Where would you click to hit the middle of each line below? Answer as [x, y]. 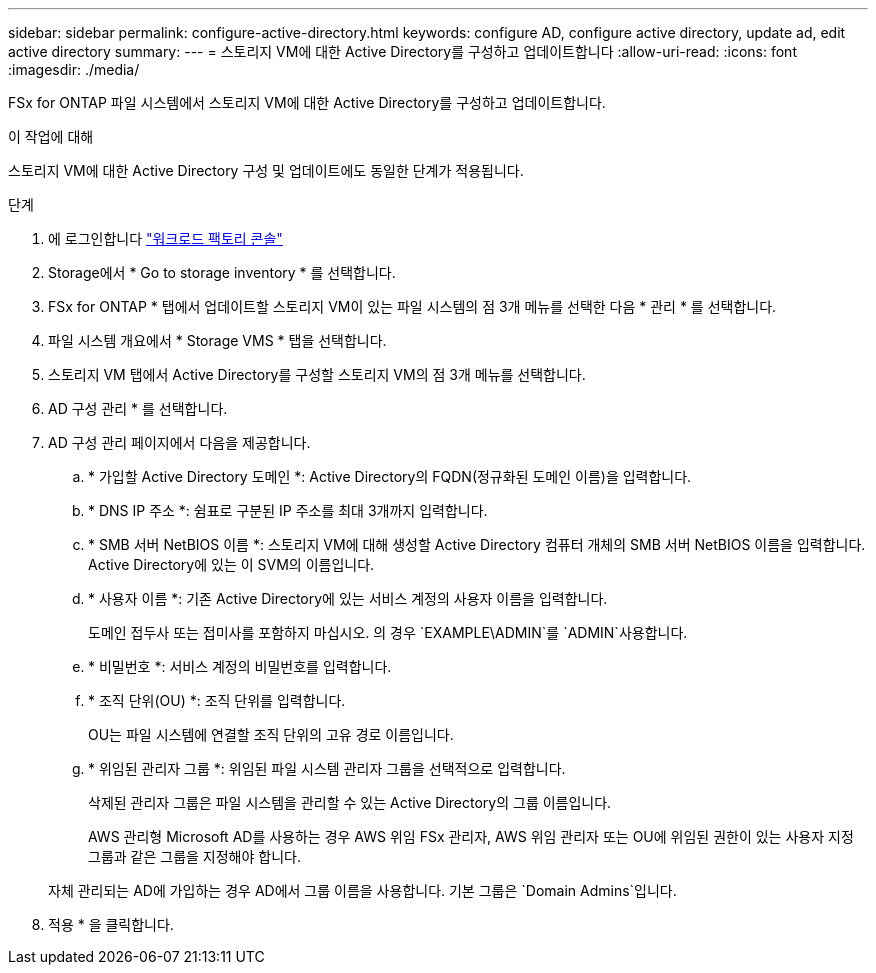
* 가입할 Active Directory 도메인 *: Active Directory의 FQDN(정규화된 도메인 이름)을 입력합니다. [390, 476]
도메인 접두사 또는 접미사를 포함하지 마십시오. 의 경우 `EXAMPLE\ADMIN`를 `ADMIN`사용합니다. [388, 632]
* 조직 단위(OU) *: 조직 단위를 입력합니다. [217, 700]
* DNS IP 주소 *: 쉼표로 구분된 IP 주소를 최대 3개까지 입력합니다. [288, 510]
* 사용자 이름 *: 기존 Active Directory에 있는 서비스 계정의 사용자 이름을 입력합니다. [348, 598]
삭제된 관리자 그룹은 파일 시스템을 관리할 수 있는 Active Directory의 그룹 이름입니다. [350, 802]
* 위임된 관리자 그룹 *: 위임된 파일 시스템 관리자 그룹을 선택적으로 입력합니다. [327, 768]
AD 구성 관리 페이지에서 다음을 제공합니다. [179, 442]
